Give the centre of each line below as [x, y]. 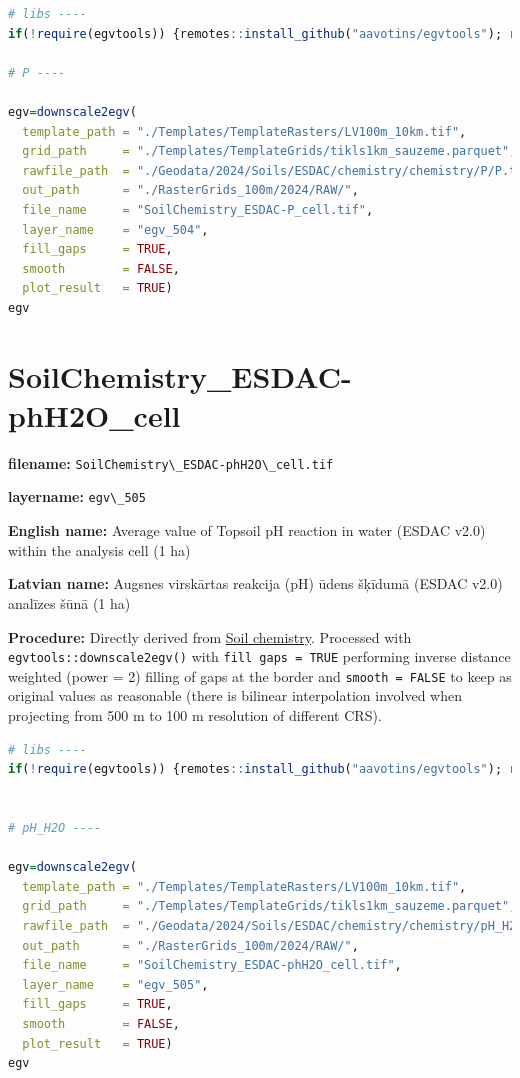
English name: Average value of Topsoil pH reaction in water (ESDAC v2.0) [247, 530]
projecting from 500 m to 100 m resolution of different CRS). [195, 715]
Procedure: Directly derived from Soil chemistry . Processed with [210, 636]
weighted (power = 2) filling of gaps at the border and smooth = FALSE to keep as [260, 675]
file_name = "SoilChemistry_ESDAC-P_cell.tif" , [198, 209]
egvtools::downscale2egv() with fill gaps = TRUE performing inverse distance [259, 656]
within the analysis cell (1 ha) [99, 549]
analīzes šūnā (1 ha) [69, 602]
